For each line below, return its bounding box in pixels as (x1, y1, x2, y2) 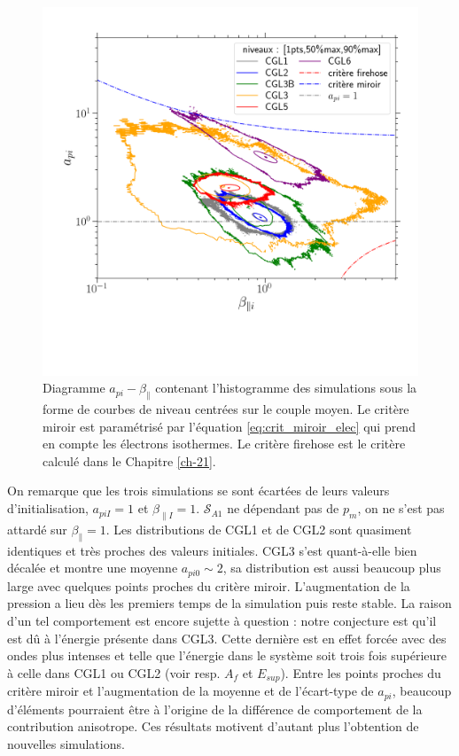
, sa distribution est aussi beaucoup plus (222, 558, 441, 577)
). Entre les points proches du (280, 663, 441, 682)
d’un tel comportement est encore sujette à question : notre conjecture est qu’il (7, 611, 437, 629)
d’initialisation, (7, 499, 89, 518)
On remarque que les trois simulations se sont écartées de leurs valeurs (7, 481, 390, 500)
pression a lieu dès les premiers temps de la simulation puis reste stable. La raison (7, 594, 452, 612)
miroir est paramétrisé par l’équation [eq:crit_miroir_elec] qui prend (43, 417, 416, 435)
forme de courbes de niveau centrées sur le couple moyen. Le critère (43, 400, 409, 418)
